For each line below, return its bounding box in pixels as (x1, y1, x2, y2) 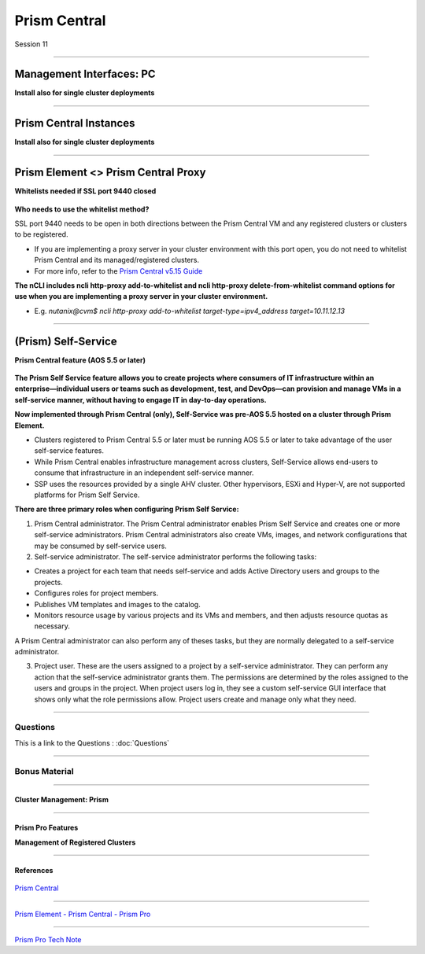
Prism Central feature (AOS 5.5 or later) (14, 355, 146, 365)
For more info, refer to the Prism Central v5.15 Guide (34, 266, 203, 275)
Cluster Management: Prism (14, 795, 109, 805)
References (14, 865, 54, 875)
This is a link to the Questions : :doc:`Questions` (14, 738, 170, 747)
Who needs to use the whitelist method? (14, 204, 150, 214)
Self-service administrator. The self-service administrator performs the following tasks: (34, 551, 317, 562)
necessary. (34, 621, 71, 631)
